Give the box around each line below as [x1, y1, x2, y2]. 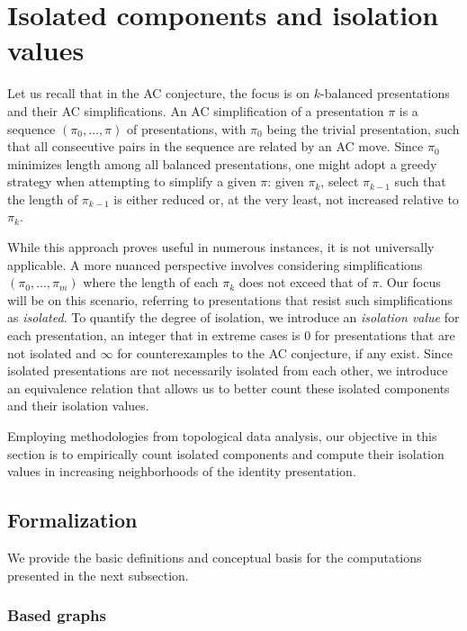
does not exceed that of [238, 273, 368, 292]
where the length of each [83, 273, 219, 292]
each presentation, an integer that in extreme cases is [7, 326, 301, 345]
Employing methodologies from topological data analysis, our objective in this [7, 427, 437, 445]
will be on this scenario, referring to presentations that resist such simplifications [7, 290, 453, 309]
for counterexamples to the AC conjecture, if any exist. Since [117, 343, 453, 362]
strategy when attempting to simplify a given [7, 172, 256, 191]
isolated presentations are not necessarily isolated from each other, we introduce [7, 361, 448, 380]
